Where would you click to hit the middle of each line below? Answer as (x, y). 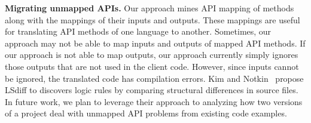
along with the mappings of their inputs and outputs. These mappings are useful (153, 19)
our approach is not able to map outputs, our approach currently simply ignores (152, 55)
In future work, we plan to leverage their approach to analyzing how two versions (154, 101)
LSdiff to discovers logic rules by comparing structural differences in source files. (152, 90)
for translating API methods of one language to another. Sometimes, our (138, 31)
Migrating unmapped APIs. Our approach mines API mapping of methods (150, 8)
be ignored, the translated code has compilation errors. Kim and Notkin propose (154, 78)
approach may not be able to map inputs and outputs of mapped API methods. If (155, 43)
